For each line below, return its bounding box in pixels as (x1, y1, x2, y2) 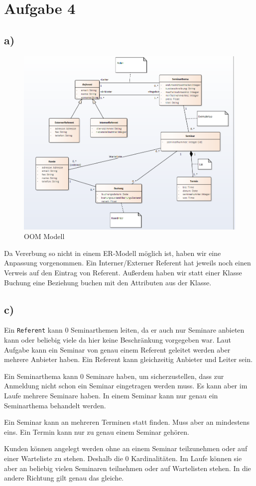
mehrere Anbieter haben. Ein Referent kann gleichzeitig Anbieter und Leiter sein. (4, 354, 253, 364)
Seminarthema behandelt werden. (4, 400, 106, 410)
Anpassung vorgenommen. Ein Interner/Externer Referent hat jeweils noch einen (4, 257, 251, 268)
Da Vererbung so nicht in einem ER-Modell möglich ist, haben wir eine (4, 247, 221, 258)
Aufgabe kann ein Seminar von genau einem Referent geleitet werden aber (4, 344, 231, 355)
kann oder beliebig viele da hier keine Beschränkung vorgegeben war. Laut (4, 335, 232, 345)
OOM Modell (24, 231, 65, 242)
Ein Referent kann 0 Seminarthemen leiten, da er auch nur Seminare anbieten (4, 325, 245, 335)
